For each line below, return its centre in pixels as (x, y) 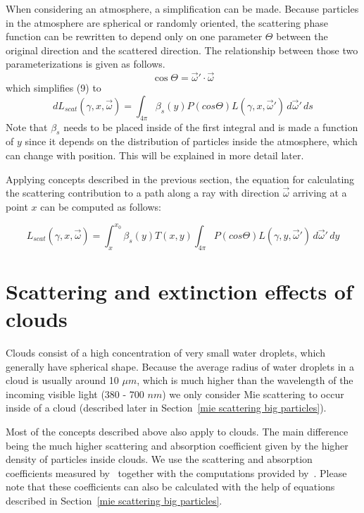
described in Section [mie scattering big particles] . (114, 500)
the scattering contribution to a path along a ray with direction (143, 193)
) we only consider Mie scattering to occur (253, 394)
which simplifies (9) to (54, 88)
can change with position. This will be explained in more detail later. (155, 155)
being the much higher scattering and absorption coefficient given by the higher (177, 445)
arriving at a (320, 193)
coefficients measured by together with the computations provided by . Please (176, 472)
